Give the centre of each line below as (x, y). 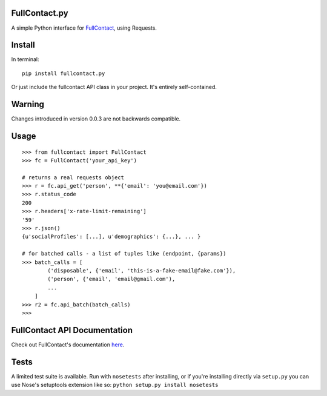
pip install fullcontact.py (64, 73)
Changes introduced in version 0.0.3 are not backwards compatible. (96, 119)
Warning (28, 104)
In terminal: (25, 59)
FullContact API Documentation (72, 330)
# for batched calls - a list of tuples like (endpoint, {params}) (124, 254)
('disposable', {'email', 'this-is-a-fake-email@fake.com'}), (142, 270)
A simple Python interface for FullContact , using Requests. (84, 28)
